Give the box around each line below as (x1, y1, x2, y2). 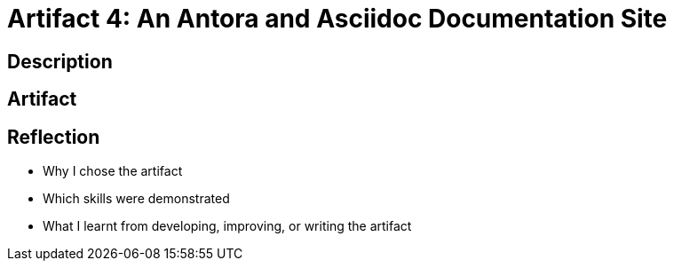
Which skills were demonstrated (43, 191, 230, 207)
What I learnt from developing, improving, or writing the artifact (43, 218, 412, 234)
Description (7, 50, 113, 73)
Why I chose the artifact (43, 163, 183, 179)
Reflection (7, 125, 100, 148)
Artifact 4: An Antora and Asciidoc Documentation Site (7, 4, 668, 34)
